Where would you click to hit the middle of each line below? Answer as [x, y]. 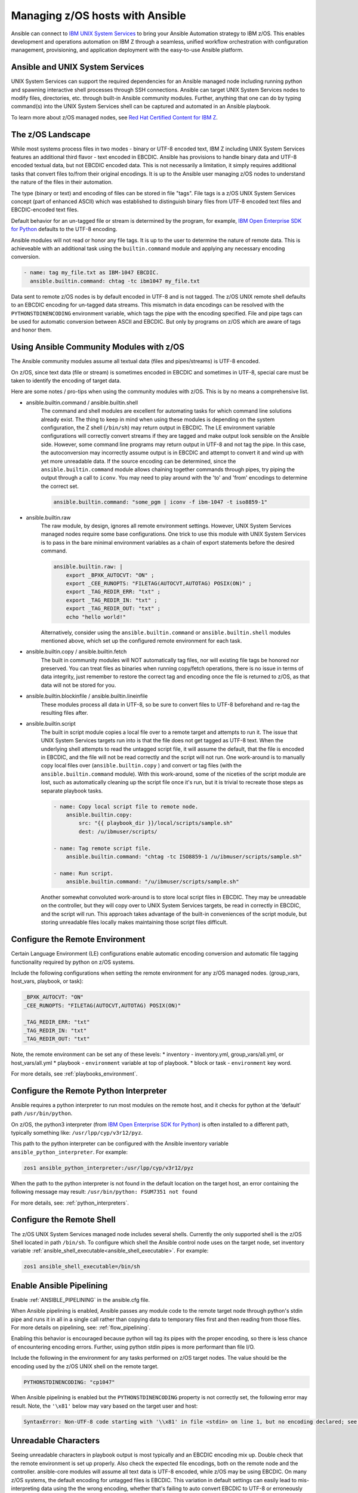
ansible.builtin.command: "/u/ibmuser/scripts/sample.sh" [152, 882]
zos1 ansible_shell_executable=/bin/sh [82, 1267]
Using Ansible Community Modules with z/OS [98, 347]
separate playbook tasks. [72, 791]
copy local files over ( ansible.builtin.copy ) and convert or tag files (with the [141, 766]
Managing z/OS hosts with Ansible [98, 16]
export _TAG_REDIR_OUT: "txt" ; [113, 609]
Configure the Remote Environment [78, 940]
